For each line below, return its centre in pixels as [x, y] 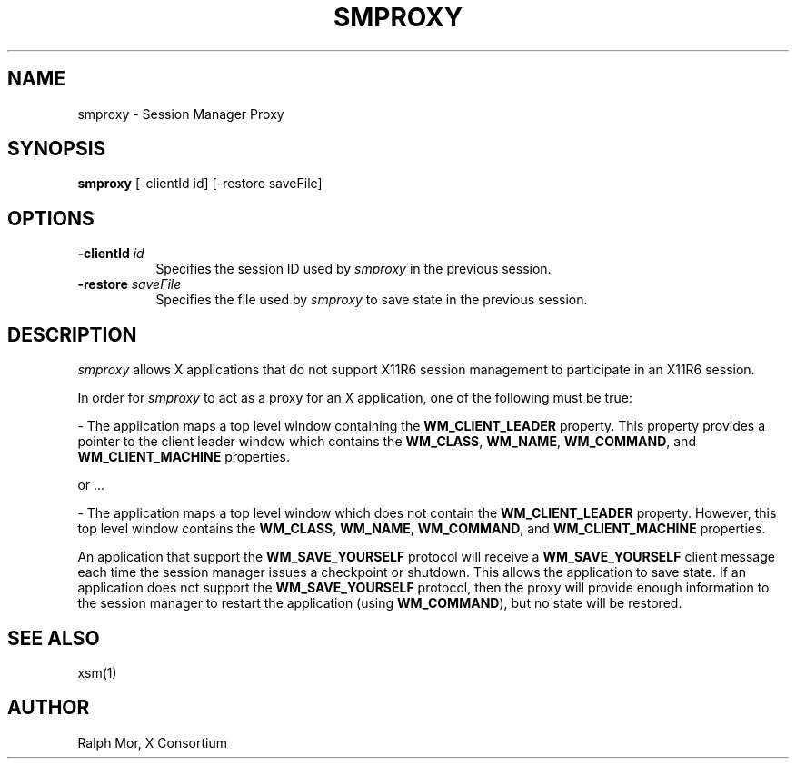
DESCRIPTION [72, 334]
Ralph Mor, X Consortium [152, 742]
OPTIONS [51, 218]
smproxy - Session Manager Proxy [181, 114]
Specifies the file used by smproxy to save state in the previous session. [372, 300]
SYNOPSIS [57, 149]
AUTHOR [49, 708]
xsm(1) [97, 672]
